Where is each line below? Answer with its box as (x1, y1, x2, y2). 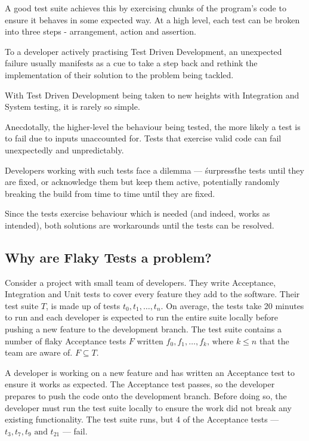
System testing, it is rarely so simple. (5, 100, 140, 113)
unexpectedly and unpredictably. (5, 143, 124, 156)
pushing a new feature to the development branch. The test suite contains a (5, 323, 282, 335)
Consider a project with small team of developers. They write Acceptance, (5, 276, 276, 288)
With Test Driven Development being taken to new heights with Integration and (5, 88, 299, 101)
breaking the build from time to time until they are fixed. (5, 187, 215, 199)
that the (259, 334, 289, 347)
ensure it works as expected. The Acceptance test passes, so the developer (5, 378, 275, 390)
